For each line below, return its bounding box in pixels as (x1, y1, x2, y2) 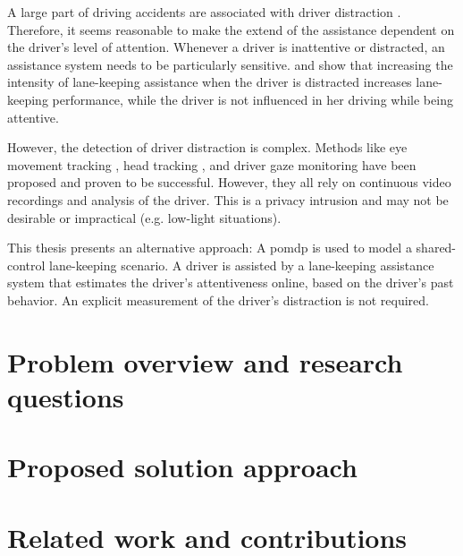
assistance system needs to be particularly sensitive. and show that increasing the (7, 55, 453, 73)
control (7, 255, 46, 274)
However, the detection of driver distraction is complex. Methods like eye (7, 138, 408, 157)
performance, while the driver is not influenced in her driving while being (52, 90, 453, 108)
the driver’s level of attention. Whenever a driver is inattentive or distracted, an (7, 38, 445, 56)
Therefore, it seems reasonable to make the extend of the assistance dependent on (7, 20, 455, 38)
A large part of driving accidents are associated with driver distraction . (7, 3, 401, 21)
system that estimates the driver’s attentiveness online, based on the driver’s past (7, 273, 454, 292)
